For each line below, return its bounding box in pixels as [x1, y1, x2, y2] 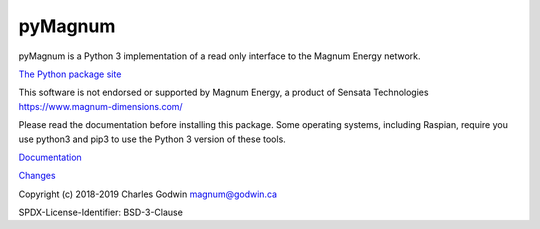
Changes [18, 170, 56, 182]
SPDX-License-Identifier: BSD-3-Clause [18, 206, 184, 219]
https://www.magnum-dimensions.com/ [18, 100, 184, 112]
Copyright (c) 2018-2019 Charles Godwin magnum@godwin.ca [18, 188, 278, 200]
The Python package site [18, 68, 122, 80]
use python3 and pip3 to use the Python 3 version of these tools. [18, 133, 287, 145]
